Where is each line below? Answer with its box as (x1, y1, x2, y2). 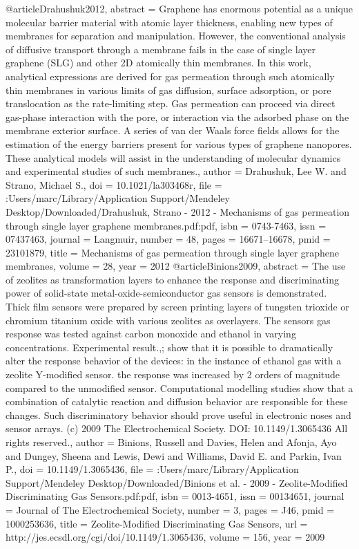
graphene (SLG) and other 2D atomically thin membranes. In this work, (6, 55, 311, 70)
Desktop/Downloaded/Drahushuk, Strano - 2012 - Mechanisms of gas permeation (6, 204, 350, 218)
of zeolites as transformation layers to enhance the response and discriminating (6, 272, 339, 286)
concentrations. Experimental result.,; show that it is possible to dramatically (6, 339, 333, 354)
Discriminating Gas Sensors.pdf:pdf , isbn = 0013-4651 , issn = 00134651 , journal (6, 489, 345, 503)
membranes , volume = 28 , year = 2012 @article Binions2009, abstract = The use (6, 259, 346, 273)
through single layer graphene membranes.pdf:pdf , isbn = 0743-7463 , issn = (6, 218, 327, 232)
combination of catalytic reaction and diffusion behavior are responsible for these (6, 394, 348, 409)
